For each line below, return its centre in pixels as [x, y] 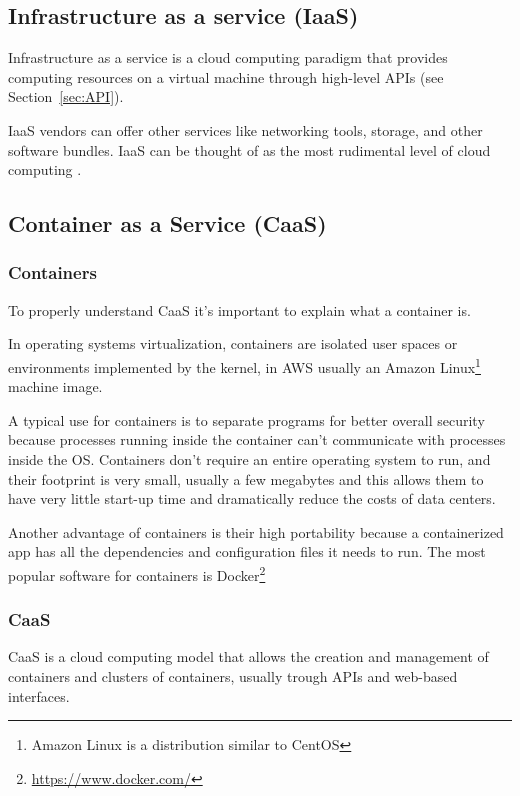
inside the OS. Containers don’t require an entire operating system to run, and [249, 458]
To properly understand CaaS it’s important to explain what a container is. [239, 309]
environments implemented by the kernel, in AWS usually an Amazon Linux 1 [244, 365]
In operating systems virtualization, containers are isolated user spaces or [233, 343]
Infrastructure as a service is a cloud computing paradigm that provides [228, 57]
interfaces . [39, 695]
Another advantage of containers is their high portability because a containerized [256, 531]
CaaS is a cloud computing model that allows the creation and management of [248, 656]
